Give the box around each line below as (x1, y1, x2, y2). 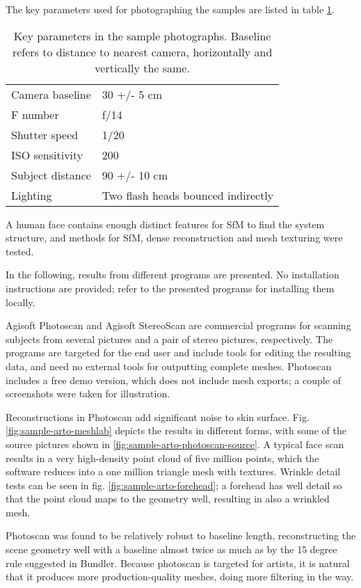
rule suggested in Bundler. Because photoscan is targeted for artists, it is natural (6, 555, 350, 570)
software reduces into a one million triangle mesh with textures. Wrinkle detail (6, 464, 341, 479)
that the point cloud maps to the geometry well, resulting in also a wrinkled (6, 491, 330, 506)
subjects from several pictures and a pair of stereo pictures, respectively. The (6, 331, 333, 346)
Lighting (11, 186, 52, 203)
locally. (6, 294, 35, 309)
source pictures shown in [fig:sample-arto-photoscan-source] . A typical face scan (6, 436, 344, 451)
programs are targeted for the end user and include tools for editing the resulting (6, 345, 351, 360)
